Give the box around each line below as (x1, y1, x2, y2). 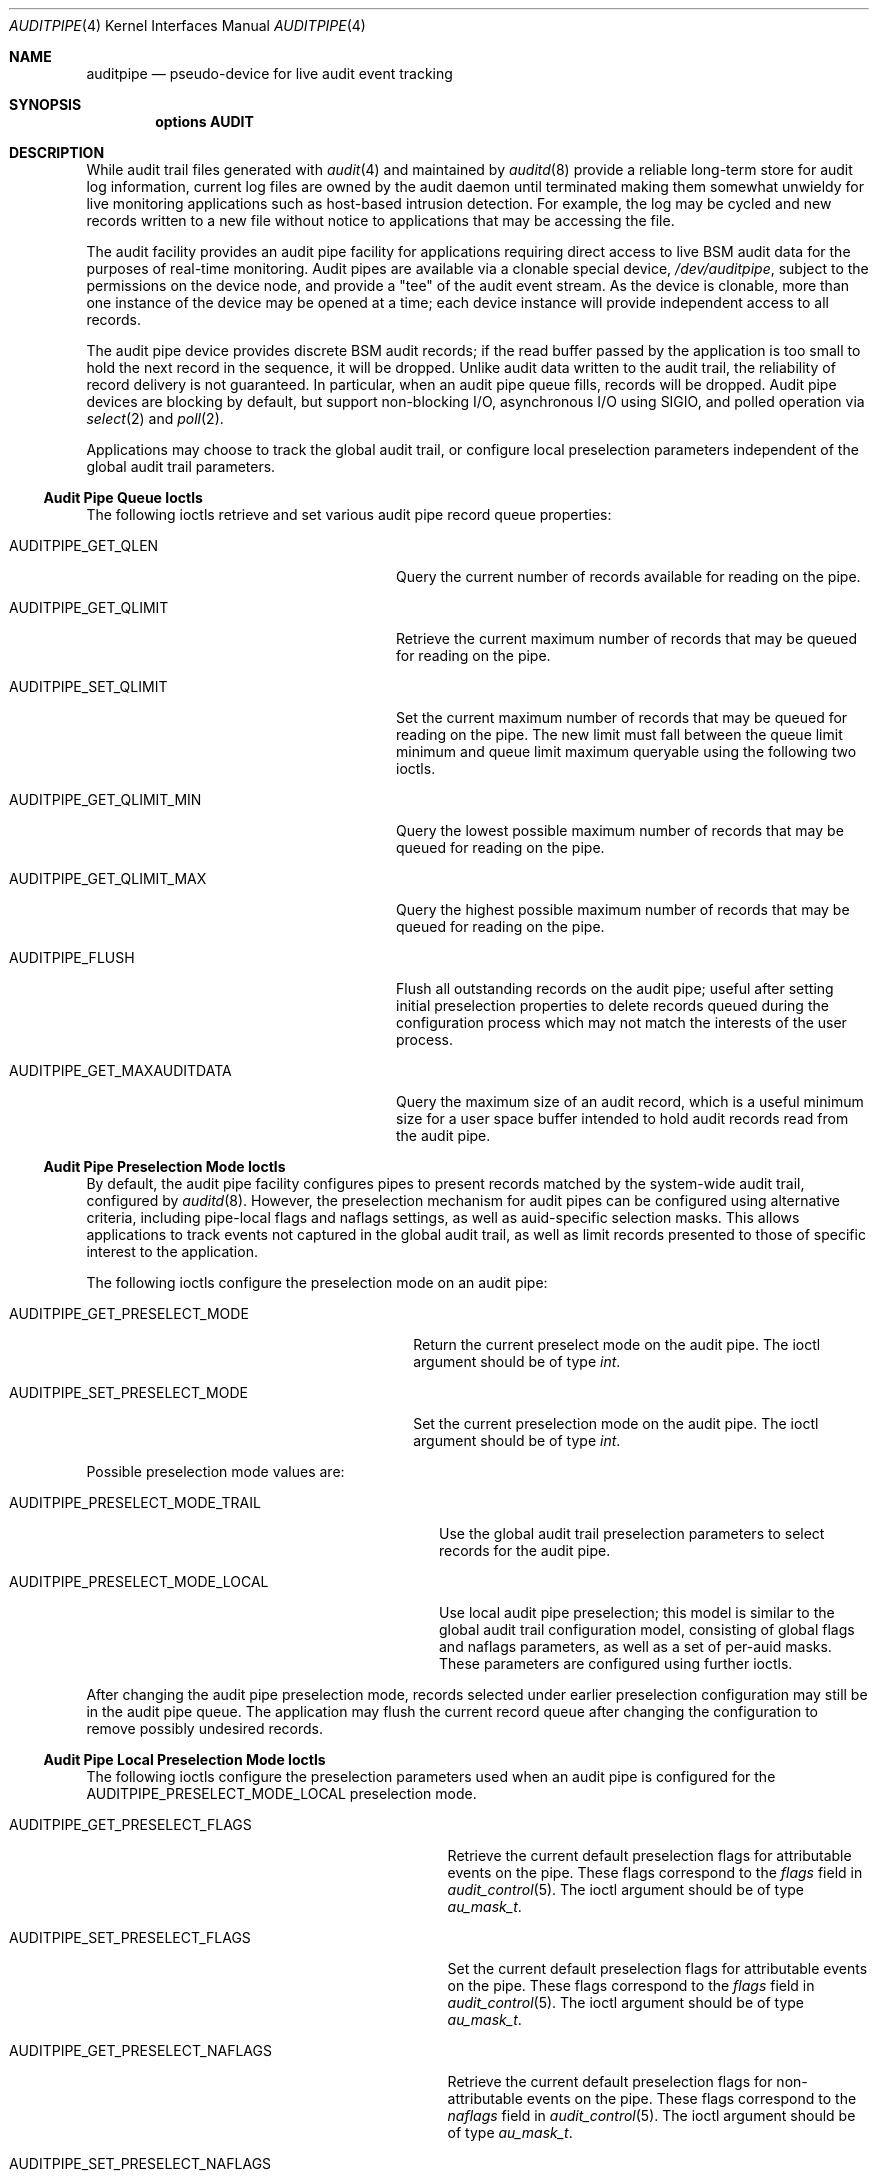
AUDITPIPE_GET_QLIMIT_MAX (9, 870, 207, 887)
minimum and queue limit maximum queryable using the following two (396, 743, 857, 760)
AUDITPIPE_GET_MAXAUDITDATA (9, 1062, 232, 1079)
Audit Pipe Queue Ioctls (43, 489, 203, 506)
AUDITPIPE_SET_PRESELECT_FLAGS (9, 1929, 251, 1946)
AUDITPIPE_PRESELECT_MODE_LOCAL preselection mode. (86, 1785, 477, 1802)
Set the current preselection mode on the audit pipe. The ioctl (413, 1415, 819, 1432)
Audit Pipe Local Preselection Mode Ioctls (43, 1751, 326, 1768)
